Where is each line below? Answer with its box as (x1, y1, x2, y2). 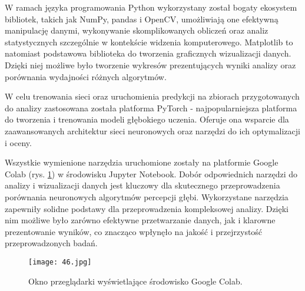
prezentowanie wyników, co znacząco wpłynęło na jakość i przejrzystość (5, 225, 263, 237)
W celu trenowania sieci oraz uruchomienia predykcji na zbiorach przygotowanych (5, 90, 300, 102)
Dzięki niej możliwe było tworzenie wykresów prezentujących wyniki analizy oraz (5, 58, 296, 71)
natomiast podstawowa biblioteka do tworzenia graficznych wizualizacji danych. (5, 47, 291, 59)
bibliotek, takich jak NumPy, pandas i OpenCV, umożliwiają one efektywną (5, 12, 279, 25)
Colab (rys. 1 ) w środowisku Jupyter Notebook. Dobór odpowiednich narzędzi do (5, 167, 298, 180)
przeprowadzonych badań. (5, 237, 98, 249)
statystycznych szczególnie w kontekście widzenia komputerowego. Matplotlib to (5, 35, 293, 48)
